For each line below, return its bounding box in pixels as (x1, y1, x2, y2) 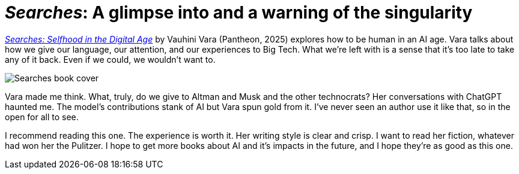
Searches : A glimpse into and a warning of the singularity (5, 2, 473, 23)
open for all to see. (5, 111, 79, 122)
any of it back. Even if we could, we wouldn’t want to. (5, 54, 216, 65)
